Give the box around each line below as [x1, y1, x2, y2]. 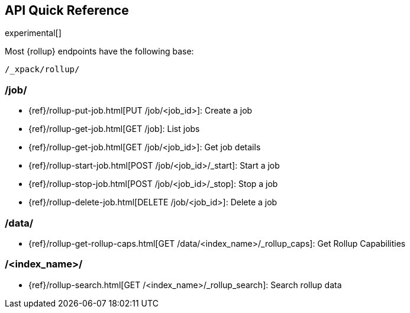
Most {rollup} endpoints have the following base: [5, 46, 194, 57]
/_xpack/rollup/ [5, 64, 80, 75]
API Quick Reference [5, 3, 129, 18]
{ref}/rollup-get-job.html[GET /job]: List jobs [28, 124, 200, 134]
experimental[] [5, 28, 62, 38]
